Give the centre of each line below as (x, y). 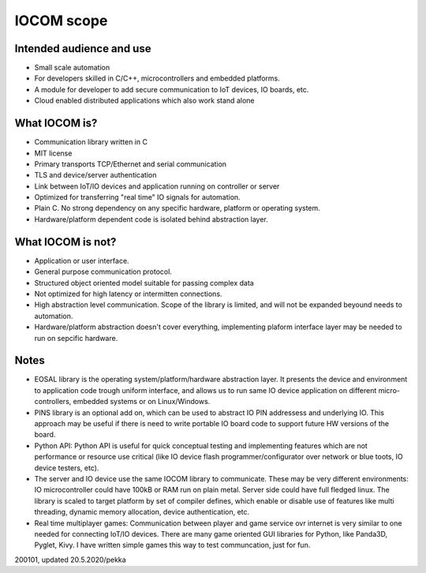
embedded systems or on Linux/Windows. (142, 402)
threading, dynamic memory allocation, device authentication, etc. (142, 512)
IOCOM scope (61, 21)
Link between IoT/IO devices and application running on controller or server (157, 186)
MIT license (53, 153)
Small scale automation (72, 68)
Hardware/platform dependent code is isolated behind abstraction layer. (151, 219)
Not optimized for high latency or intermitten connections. (128, 294)
